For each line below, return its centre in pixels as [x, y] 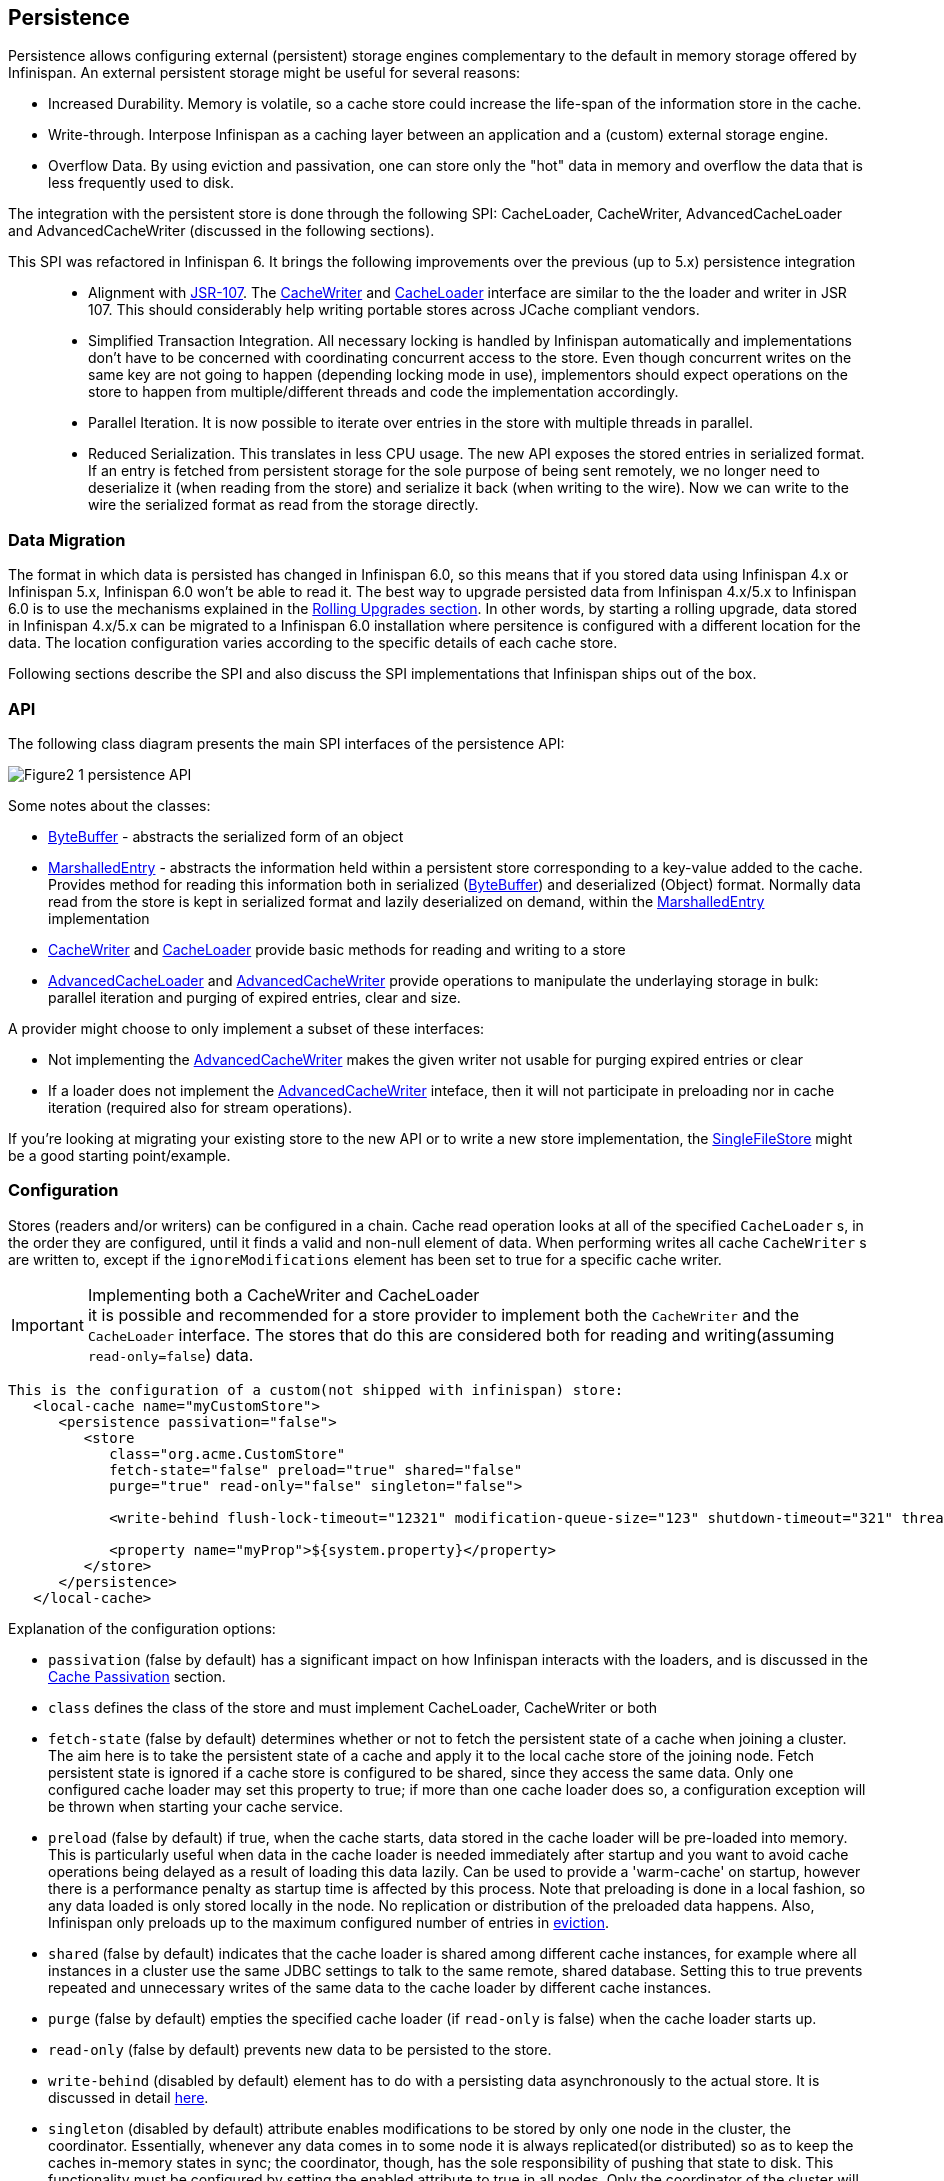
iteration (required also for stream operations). [200, 1107]
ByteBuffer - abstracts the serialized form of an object [226, 836]
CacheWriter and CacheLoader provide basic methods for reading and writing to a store [337, 949]
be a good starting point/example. [119, 1155]
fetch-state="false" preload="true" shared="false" [316, 1469]
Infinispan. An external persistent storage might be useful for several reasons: [264, 73]
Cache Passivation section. [137, 1676]
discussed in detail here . [128, 2097]
